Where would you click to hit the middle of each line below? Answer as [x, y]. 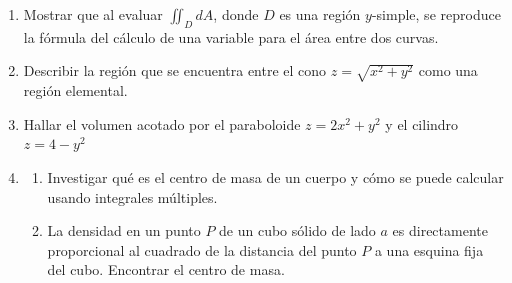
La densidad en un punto [124, 230]
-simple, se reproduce [436, 14]
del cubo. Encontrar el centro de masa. [166, 269]
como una [448, 70]
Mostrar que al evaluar [93, 14]
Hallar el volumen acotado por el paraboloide [162, 123]
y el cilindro [422, 123]
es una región [320, 14]
